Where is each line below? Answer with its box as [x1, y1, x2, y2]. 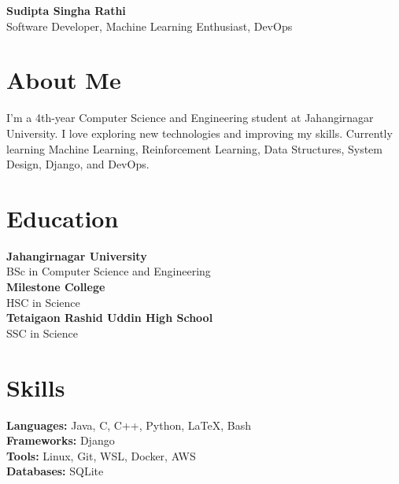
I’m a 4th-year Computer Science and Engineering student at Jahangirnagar [6, 109, 374, 126]
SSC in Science [6, 324, 78, 341]
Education [6, 201, 119, 234]
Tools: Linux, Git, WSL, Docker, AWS [6, 447, 196, 464]
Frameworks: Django [6, 432, 115, 449]
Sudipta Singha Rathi [6, 2, 126, 18]
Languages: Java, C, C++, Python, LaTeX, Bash [6, 416, 251, 433]
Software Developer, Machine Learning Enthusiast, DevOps [6, 17, 293, 34]
